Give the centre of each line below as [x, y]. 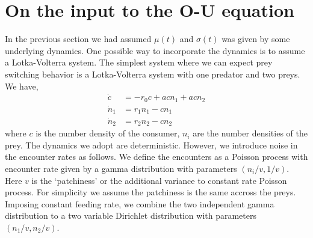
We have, [22, 86]
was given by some [256, 39]
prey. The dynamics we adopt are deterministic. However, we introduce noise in [151, 145]
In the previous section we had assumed [78, 39]
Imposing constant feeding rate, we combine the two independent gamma [140, 203]
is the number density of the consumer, [108, 133]
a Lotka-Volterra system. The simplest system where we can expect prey [139, 62]
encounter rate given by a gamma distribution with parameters [121, 168]
